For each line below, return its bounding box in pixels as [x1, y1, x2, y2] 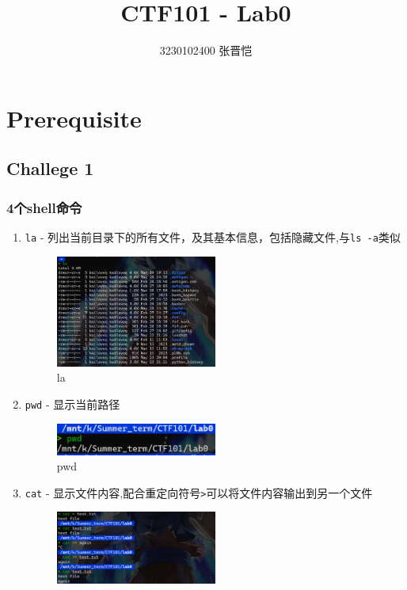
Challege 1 [6, 156, 94, 181]
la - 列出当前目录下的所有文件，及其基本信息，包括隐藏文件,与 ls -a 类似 [25, 228, 401, 245]
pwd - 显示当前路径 [25, 395, 120, 412]
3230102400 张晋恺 [159, 42, 253, 59]
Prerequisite [6, 101, 142, 134]
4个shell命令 [6, 197, 82, 217]
